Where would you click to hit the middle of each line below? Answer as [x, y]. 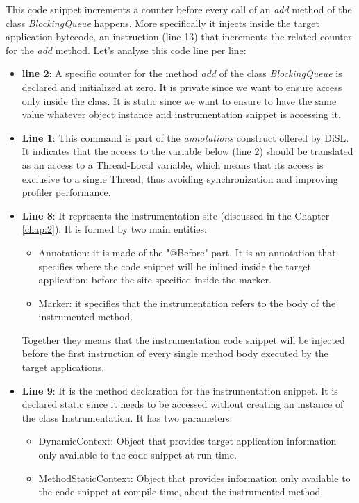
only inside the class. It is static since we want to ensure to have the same [179, 100]
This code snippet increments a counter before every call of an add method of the [179, 9]
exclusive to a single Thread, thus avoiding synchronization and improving [180, 178]
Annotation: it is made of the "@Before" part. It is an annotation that [187, 252]
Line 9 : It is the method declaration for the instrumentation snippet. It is [180, 390]
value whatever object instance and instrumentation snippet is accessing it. [181, 114]
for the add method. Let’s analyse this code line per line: [126, 50]
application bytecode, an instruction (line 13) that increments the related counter [179, 36]
